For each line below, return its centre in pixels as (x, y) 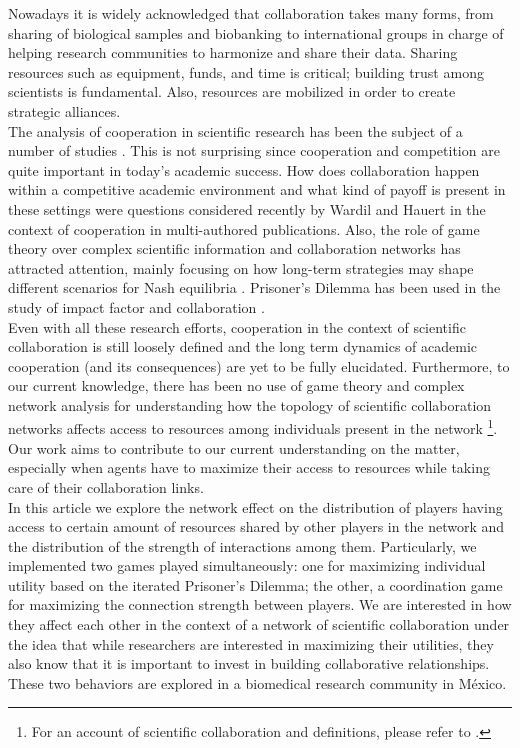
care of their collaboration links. (106, 486)
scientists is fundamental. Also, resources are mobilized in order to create (232, 91)
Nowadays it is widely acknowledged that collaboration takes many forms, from (251, 13)
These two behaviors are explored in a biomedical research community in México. (257, 682)
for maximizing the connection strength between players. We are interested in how (260, 604)
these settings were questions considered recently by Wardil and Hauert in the (247, 208)
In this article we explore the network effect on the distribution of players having (255, 506)
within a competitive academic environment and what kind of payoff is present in (257, 189)
